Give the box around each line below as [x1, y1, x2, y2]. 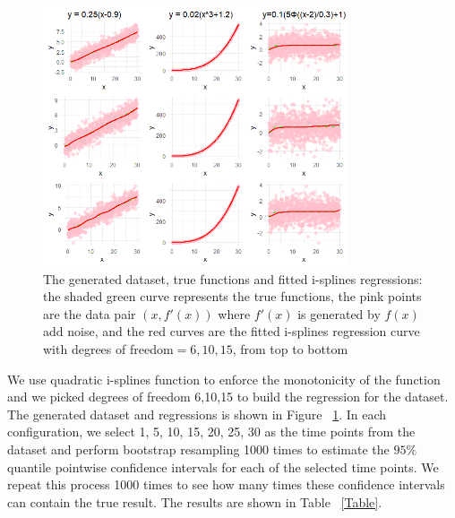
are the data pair [43, 304, 136, 323]
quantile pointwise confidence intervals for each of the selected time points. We [7, 457, 439, 476]
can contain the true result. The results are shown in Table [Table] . [7, 492, 382, 511]
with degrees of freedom [43, 340, 174, 358]
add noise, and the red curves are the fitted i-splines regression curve [43, 322, 420, 341]
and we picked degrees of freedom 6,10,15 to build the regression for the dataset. [7, 387, 449, 406]
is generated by [297, 304, 381, 323]
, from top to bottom [232, 340, 348, 358]
